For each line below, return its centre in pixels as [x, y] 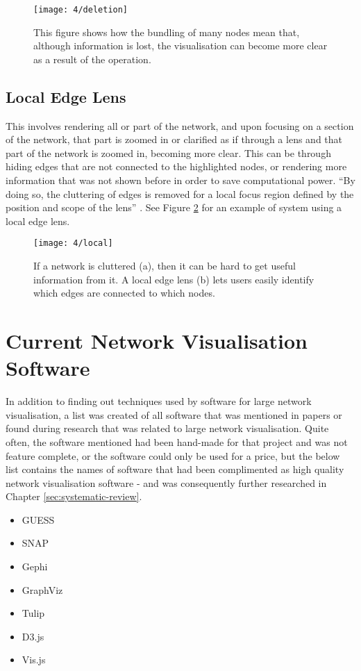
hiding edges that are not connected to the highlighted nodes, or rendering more [176, 166]
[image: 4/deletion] [81, 10]
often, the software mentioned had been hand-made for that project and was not [177, 441]
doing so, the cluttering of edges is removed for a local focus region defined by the [180, 193]
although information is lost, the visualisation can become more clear [180, 45]
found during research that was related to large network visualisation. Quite [167, 428]
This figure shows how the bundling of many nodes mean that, [167, 32]
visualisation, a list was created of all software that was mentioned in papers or [174, 414]
